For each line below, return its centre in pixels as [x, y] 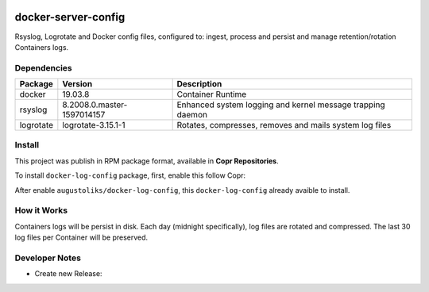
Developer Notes [48, 258]
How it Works [41, 210]
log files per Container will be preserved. [81, 237]
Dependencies [44, 67]
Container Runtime [212, 94]
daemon [192, 115]
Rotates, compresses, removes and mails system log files [284, 125]
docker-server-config [70, 17]
